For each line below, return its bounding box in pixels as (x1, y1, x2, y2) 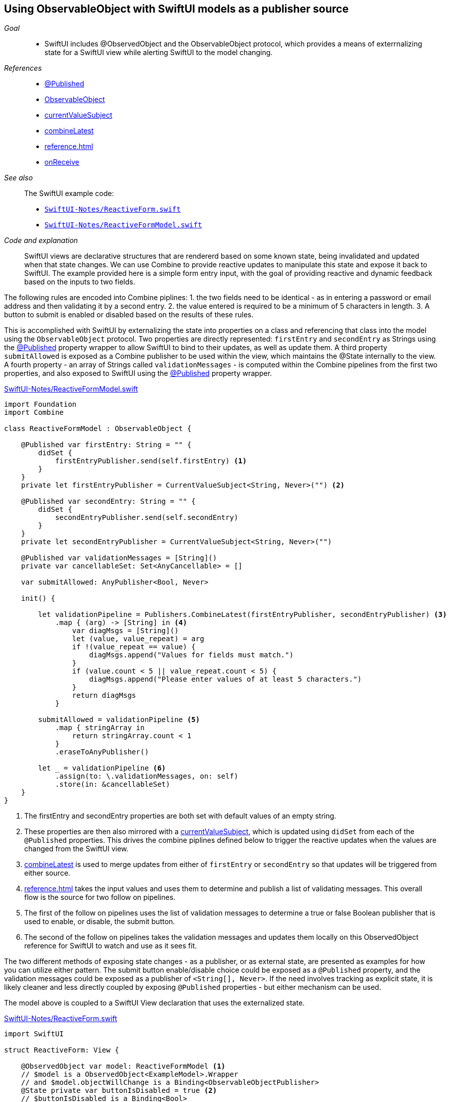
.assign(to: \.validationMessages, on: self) (55, 772, 238, 781)
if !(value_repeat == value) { (72, 643, 196, 651)
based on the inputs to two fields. (24, 277, 135, 286)
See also (4, 173, 33, 182)
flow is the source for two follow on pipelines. (24, 893, 176, 902)
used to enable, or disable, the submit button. (24, 917, 175, 926)
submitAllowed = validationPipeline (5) (38, 715, 200, 724)
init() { (21, 594, 56, 603)
